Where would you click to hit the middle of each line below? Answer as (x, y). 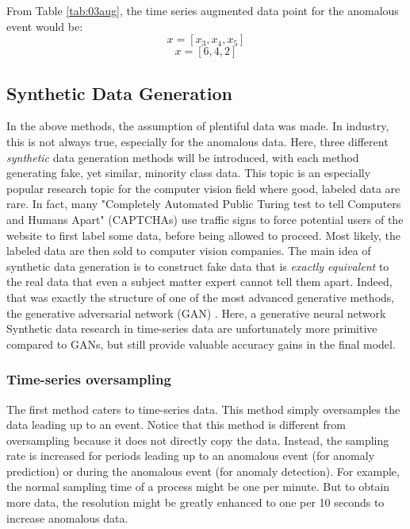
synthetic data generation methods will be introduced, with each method (183, 157)
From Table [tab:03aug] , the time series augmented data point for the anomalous (203, 10)
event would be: (45, 26)
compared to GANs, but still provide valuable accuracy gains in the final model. (201, 344)
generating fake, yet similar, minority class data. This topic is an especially (189, 173)
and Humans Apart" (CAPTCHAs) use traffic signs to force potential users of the (205, 219)
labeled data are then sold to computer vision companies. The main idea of (189, 251)
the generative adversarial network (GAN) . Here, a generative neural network (196, 313)
